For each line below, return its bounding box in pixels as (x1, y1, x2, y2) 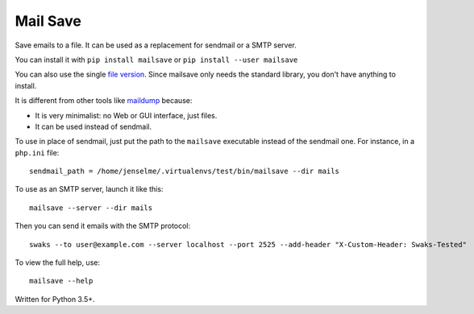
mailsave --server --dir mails (29, 203, 153, 213)
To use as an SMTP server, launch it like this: (15, 184, 164, 194)
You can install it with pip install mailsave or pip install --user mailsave (15, 55, 298, 64)
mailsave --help (29, 276, 94, 286)
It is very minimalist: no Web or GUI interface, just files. (35, 110, 218, 120)
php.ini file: (15, 147, 60, 157)
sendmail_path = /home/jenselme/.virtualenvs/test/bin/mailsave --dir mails (29, 167, 340, 176)
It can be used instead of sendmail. (35, 122, 152, 131)
